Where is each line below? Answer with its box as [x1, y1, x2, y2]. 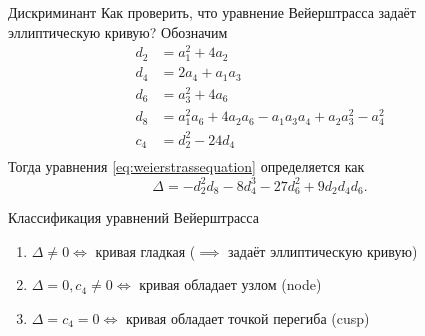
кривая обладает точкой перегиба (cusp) [125, 307, 370, 328]
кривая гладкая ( [95, 240, 196, 261]
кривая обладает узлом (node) [139, 274, 322, 295]
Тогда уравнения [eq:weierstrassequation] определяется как [8, 156, 365, 177]
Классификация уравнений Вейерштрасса [8, 207, 259, 228]
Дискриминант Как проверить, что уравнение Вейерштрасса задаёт [8, 2, 416, 22]
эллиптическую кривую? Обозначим [8, 21, 228, 42]
